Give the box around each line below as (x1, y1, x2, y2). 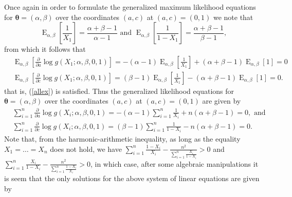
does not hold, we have (50, 143, 122, 154)
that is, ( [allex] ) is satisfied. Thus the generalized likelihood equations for (4, 85, 234, 96)
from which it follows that (4, 44, 86, 54)
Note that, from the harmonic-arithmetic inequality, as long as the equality (4, 133, 241, 144)
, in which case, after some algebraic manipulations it (90, 158, 259, 169)
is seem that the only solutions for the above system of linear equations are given (4, 173, 260, 184)
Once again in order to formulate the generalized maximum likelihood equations (4, 2, 256, 12)
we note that (213, 11, 253, 22)
